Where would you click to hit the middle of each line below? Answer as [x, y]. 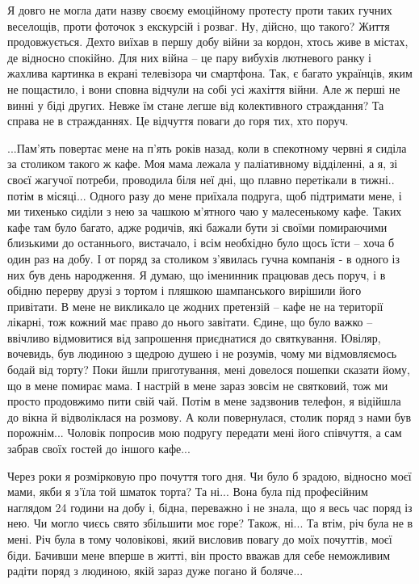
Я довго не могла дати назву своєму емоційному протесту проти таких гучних [200, 10]
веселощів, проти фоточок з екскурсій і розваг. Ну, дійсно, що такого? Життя [199, 25]
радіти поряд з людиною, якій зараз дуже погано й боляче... [155, 571]
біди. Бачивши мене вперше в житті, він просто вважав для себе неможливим [199, 555]
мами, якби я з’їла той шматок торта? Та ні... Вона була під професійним [188, 492]
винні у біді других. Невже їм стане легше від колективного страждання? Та [196, 105]
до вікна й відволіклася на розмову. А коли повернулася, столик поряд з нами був [209, 416]
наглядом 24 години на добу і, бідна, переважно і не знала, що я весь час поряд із [210, 507]
